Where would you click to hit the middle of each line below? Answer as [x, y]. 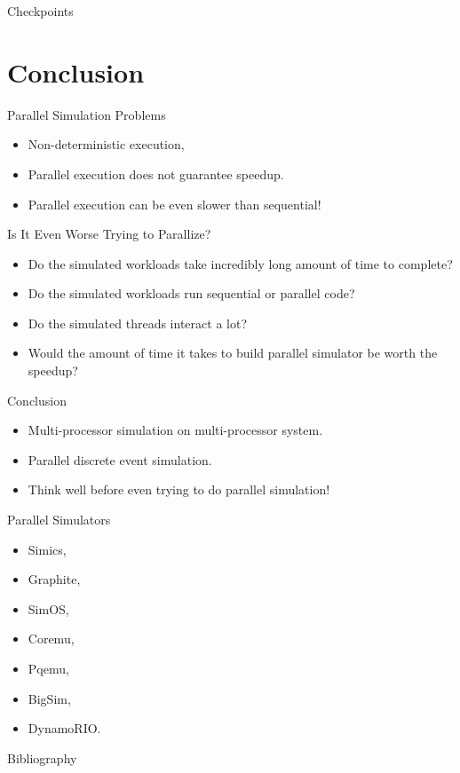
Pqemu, [48, 668]
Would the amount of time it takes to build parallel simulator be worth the [233, 353]
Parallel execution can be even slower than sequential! [174, 204]
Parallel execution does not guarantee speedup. [156, 174]
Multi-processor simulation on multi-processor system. [175, 430]
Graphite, [54, 579]
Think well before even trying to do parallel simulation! [179, 489]
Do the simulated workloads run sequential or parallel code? [191, 293]
